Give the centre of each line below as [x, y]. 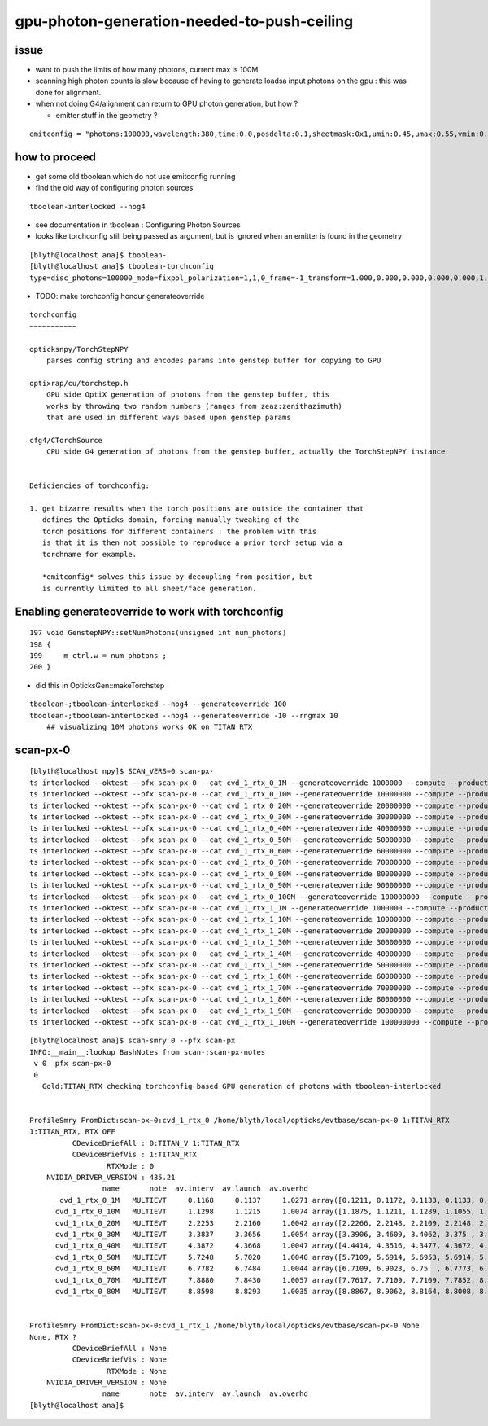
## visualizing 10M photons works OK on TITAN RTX [149, 726]
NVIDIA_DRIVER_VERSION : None [106, 1383]
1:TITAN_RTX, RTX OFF [72, 1132]
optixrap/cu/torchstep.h [79, 383]
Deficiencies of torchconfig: [90, 486]
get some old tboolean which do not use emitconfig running [135, 176]
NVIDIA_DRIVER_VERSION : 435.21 [111, 1178]
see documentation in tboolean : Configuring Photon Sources [138, 225]
